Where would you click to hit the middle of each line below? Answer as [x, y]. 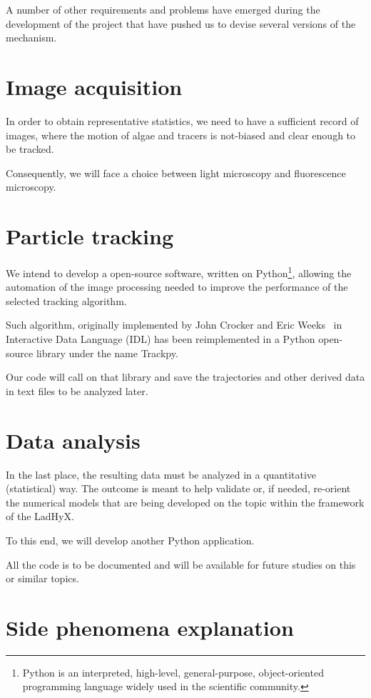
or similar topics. [42, 578]
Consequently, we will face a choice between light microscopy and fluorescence [176, 173]
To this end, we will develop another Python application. [130, 540]
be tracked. [30, 149]
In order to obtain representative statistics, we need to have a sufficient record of [182, 120]
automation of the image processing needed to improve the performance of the [177, 287]
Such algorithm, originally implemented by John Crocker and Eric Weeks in [174, 325]
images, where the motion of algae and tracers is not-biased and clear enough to [181, 135]
